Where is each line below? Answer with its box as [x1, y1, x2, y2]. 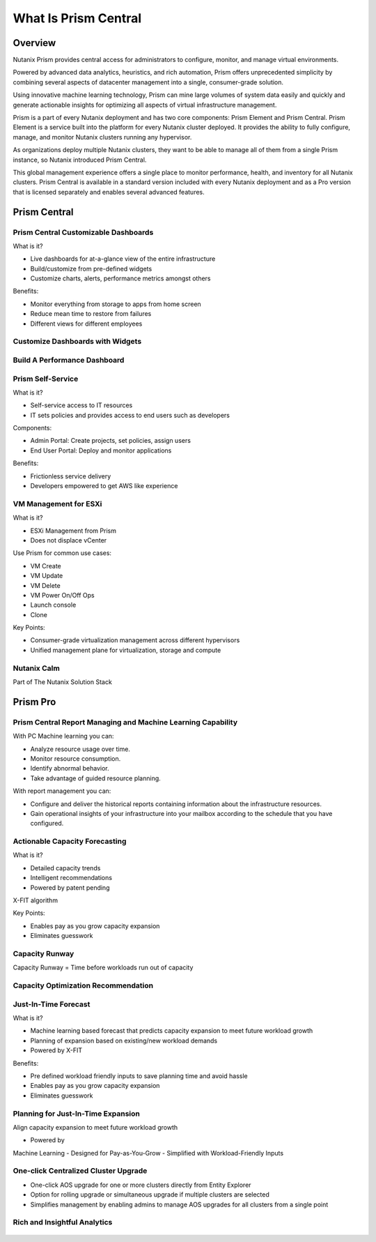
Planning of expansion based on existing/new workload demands [30, 1036, 218, 1045]
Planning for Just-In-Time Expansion [13, 1109, 141, 1119]
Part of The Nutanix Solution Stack [13, 678, 113, 686]
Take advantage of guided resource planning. [30, 774, 162, 782]
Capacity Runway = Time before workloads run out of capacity [13, 963, 194, 972]
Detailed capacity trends [30, 863, 101, 872]
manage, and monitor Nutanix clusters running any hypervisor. [13, 132, 192, 141]
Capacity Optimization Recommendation [13, 980, 153, 990]
